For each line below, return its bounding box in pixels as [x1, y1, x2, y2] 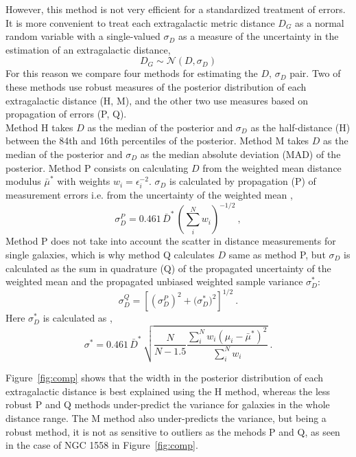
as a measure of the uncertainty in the [178, 29, 339, 43]
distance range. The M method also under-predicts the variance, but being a [5, 410, 327, 425]
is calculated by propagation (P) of [169, 174, 316, 188]
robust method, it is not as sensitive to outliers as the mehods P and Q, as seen [5, 424, 340, 438]
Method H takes [5, 120, 73, 134]
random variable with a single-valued [5, 29, 161, 43]
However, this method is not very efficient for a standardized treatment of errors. [5, 2, 346, 16]
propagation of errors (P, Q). [5, 107, 127, 121]
